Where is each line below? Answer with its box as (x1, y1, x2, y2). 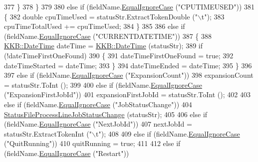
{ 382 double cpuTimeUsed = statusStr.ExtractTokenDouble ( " (4, 11, 198, 21)
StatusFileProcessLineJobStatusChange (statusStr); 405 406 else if (4, 109, 208, 119)
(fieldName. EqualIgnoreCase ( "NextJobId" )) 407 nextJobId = (4, 119, 192, 129)
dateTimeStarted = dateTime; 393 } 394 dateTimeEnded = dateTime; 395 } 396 (4, 60, 252, 70)
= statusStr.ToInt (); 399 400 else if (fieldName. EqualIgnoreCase (4, 79, 202, 90)
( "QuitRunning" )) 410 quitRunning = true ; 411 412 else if (4, 138, 181, 149)
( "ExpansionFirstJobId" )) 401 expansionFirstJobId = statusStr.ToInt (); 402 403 (4, 89, 251, 100)
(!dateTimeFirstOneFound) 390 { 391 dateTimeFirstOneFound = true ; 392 (4, 50, 234, 60)
